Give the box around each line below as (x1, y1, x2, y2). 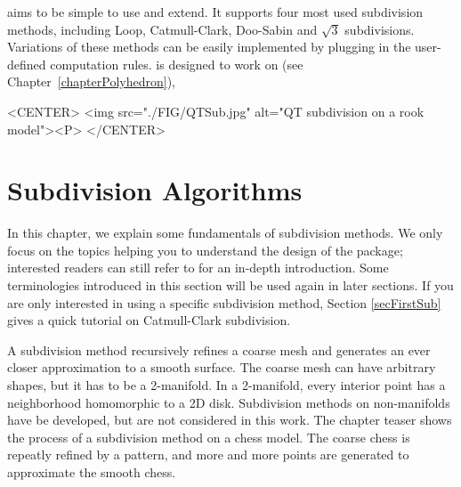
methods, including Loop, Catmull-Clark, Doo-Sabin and (7, 20, 318, 38)
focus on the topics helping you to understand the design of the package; (7, 240, 403, 259)
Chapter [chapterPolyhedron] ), (7, 72, 175, 91)
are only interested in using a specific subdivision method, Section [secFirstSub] (7, 293, 441, 312)
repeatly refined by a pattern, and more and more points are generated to (7, 445, 409, 464)
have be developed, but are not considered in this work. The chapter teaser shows (7, 410, 452, 429)
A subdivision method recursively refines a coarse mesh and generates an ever (7, 340, 431, 359)
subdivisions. (344, 20, 415, 38)
